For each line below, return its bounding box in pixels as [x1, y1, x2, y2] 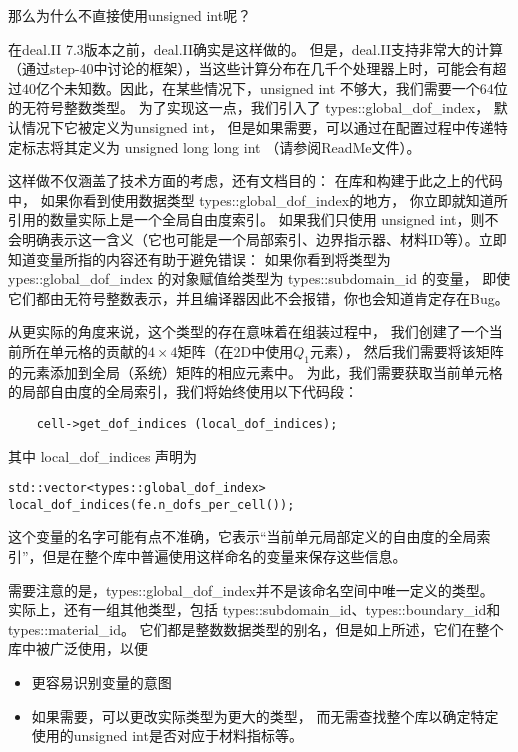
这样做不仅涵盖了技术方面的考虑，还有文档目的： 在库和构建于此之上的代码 [8, 170, 503, 191]
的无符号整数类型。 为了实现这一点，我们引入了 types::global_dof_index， [8, 97, 490, 118]
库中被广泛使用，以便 [8, 638, 148, 659]
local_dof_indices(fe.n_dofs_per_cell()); [8, 497, 295, 512]
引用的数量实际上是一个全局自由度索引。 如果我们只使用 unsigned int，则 [8, 209, 485, 230]
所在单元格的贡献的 [21, 340, 148, 361]
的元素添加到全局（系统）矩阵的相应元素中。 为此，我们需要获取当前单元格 [8, 361, 503, 382]
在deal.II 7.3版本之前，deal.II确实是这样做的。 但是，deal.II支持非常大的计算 [8, 38, 504, 59]
